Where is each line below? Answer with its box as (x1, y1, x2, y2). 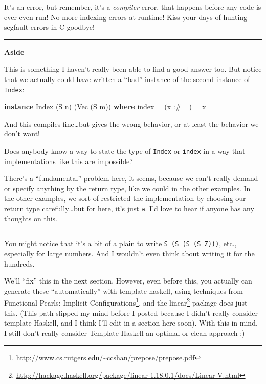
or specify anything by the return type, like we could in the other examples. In (4, 183, 251, 193)
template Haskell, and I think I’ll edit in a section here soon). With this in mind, (4, 317, 258, 328)
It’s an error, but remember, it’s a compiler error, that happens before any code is (4, 2, 261, 12)
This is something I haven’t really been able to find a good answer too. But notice (4, 64, 262, 74)
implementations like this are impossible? (4, 155, 133, 166)
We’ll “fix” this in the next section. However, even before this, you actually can (4, 275, 252, 286)
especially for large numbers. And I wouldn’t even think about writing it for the (4, 248, 255, 258)
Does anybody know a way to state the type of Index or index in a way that (4, 146, 246, 156)
